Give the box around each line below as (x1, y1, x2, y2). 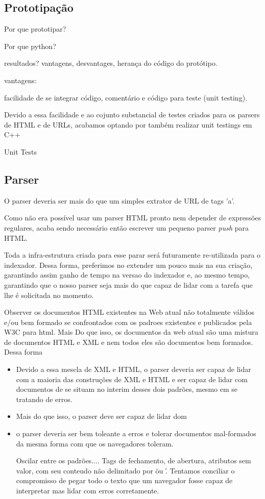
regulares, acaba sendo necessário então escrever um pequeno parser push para (4, 222, 249, 233)
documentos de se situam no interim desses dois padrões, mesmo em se (16, 384, 237, 394)
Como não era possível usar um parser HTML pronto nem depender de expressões (4, 212, 261, 223)
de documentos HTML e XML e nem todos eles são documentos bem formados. (4, 336, 253, 347)
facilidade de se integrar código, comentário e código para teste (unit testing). (4, 92, 247, 103)
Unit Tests (4, 146, 37, 157)
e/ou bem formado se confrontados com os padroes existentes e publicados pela (4, 316, 252, 327)
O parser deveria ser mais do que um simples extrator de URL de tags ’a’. (4, 195, 235, 206)
